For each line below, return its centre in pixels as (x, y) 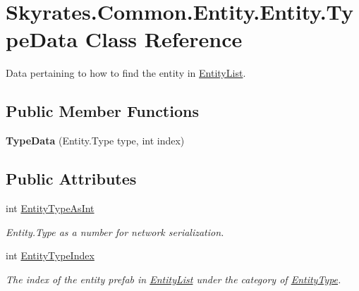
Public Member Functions (102, 111)
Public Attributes (71, 179)
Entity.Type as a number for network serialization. (115, 231)
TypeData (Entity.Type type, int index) (95, 141)
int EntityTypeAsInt (50, 208)
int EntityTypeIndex (50, 255)
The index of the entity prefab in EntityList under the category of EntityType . (174, 279)
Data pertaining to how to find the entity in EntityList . (126, 73)
